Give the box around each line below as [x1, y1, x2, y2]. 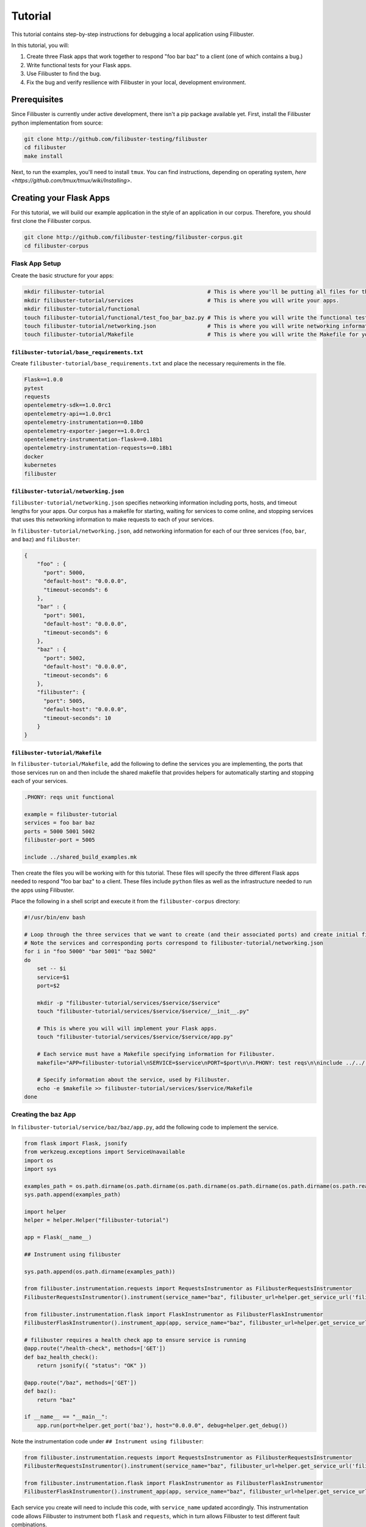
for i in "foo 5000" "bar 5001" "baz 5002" [24, 948, 157, 955]
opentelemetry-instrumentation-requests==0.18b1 [24, 445, 173, 451]
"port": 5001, [43, 611, 85, 619]
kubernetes [24, 462, 57, 468]
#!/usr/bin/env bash [24, 914, 85, 920]
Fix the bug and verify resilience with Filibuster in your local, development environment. [26, 78, 246, 86]
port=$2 [37, 982, 60, 989]
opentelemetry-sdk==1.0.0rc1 [24, 402, 112, 409]
